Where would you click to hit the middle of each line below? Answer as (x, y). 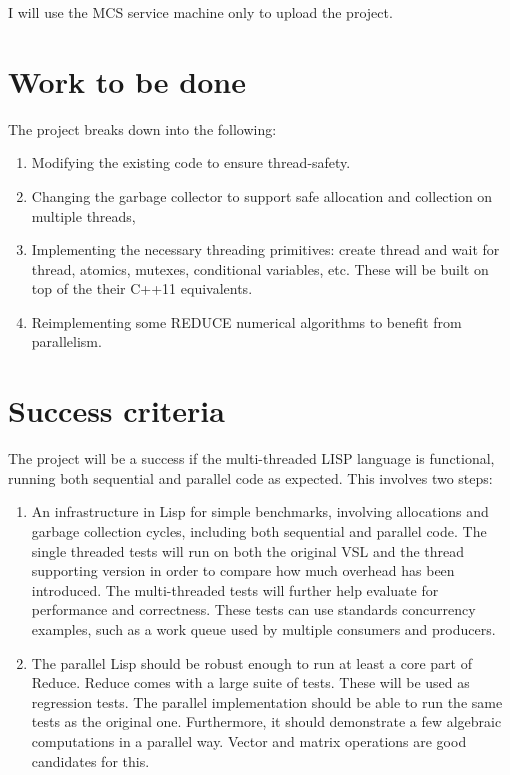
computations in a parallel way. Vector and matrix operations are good (249, 740)
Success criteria (116, 410)
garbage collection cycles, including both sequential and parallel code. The (259, 530)
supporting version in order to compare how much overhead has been (243, 570)
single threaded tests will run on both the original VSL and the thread (248, 550)
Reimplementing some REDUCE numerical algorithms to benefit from (246, 321)
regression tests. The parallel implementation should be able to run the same (267, 701)
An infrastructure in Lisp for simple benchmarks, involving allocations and (260, 511)
